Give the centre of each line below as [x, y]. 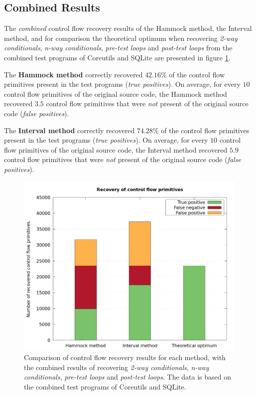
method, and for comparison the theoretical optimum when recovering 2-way [121, 38]
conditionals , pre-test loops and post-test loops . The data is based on [128, 377]
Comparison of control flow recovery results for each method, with [125, 357]
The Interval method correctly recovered [69, 130]
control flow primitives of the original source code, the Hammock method [116, 94]
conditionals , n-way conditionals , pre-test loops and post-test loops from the [118, 48]
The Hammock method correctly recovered [73, 74]
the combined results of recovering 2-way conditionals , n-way [117, 367]
